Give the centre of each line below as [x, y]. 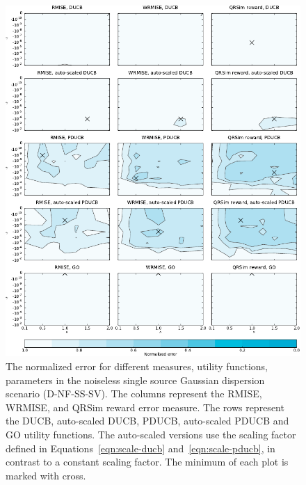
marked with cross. [46, 475]
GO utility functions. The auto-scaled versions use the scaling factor [151, 434]
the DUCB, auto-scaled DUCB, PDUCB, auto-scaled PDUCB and [147, 421]
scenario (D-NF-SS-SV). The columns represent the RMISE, [134, 393]
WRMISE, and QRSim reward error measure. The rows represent [145, 407]
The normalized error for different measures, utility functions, [137, 366]
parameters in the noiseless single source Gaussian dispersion [135, 380]
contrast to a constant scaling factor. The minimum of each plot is [147, 462]
